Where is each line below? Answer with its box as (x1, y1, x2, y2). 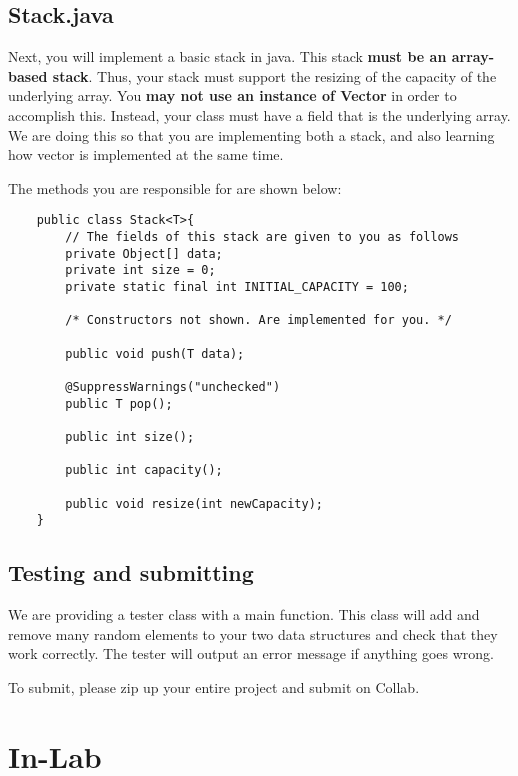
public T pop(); (65, 396, 173, 411)
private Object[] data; (65, 246, 223, 261)
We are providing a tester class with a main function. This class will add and (8, 604, 480, 625)
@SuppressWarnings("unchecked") (65, 379, 281, 394)
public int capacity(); (65, 463, 223, 478)
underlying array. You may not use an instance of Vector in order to (8, 85, 457, 106)
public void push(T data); (65, 346, 245, 361)
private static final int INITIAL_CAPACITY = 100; (65, 279, 409, 294)
